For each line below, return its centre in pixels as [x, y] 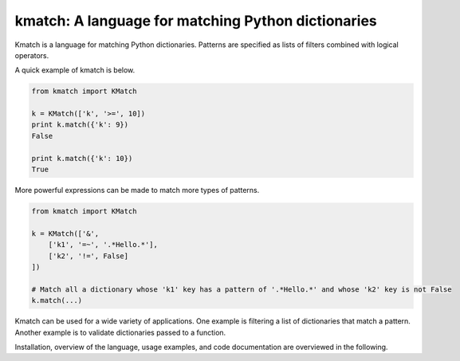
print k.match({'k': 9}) [80, 125]
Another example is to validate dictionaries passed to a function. [120, 332]
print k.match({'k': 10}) [82, 158]
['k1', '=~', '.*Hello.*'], [103, 245]
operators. [32, 55]
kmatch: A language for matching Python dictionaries [196, 21]
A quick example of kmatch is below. [75, 70]
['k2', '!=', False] [88, 256]
